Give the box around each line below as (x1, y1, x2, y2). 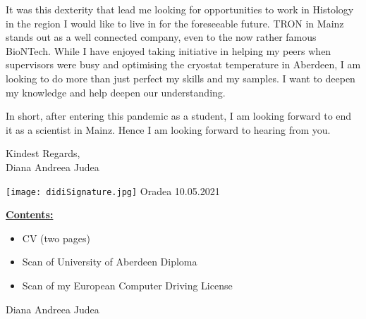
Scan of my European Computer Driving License (22, 277, 233, 292)
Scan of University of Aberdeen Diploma (22, 254, 197, 269)
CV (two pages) (22, 230, 90, 245)
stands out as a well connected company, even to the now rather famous (6, 30, 317, 44)
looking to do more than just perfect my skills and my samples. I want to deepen (6, 70, 355, 85)
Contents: (6, 207, 54, 222)
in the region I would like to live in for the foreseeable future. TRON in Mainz (6, 15, 344, 30)
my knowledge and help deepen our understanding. (6, 85, 226, 99)
